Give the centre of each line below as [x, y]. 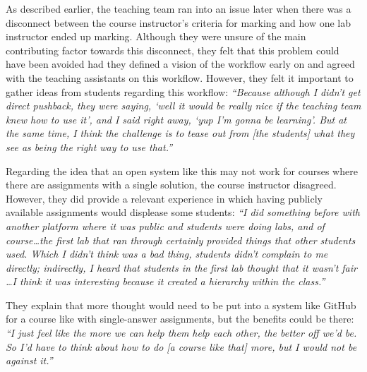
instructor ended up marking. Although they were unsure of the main [156, 36]
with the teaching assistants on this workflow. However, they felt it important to [180, 77]
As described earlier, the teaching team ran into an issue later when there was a [179, 8]
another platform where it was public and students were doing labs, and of [165, 226]
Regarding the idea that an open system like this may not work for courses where [182, 170]
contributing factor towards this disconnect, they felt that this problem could [173, 50]
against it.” [29, 360]
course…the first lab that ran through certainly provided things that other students [181, 240]
